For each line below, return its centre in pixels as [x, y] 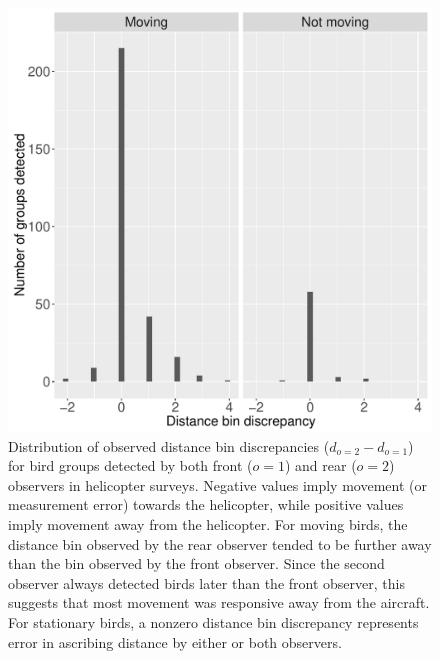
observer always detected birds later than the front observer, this [206, 582]
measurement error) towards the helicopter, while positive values [206, 504]
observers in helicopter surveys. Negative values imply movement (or [217, 484]
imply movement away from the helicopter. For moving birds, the [208, 523]
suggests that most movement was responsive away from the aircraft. [219, 602]
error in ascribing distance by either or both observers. [175, 641]
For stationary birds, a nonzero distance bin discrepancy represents [213, 621]
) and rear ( [320, 465]
